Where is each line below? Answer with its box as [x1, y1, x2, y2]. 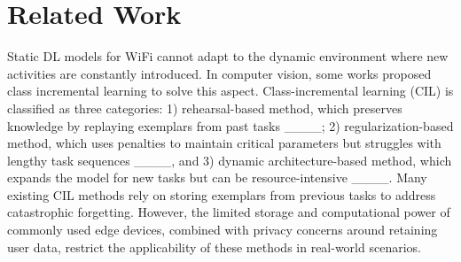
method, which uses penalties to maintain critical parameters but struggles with [7, 134, 441, 152]
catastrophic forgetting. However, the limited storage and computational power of [7, 203, 450, 221]
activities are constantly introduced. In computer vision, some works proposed [7, 64, 432, 82]
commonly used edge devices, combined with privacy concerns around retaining [7, 220, 438, 239]
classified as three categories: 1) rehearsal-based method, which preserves [7, 98, 402, 117]
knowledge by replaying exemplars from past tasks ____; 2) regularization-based [7, 116, 454, 135]
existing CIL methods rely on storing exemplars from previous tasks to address [7, 185, 436, 204]
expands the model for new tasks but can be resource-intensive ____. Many [7, 168, 427, 187]
